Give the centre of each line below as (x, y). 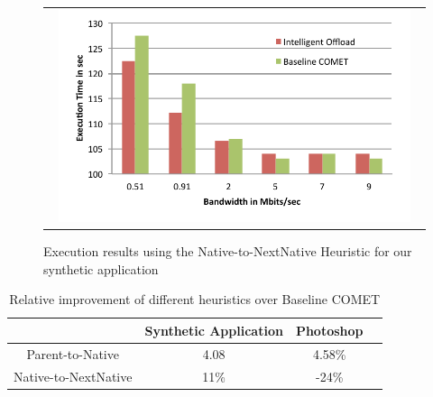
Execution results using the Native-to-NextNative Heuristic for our (228, 251)
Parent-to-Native (73, 353)
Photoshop (329, 330)
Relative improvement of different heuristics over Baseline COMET (195, 299)
